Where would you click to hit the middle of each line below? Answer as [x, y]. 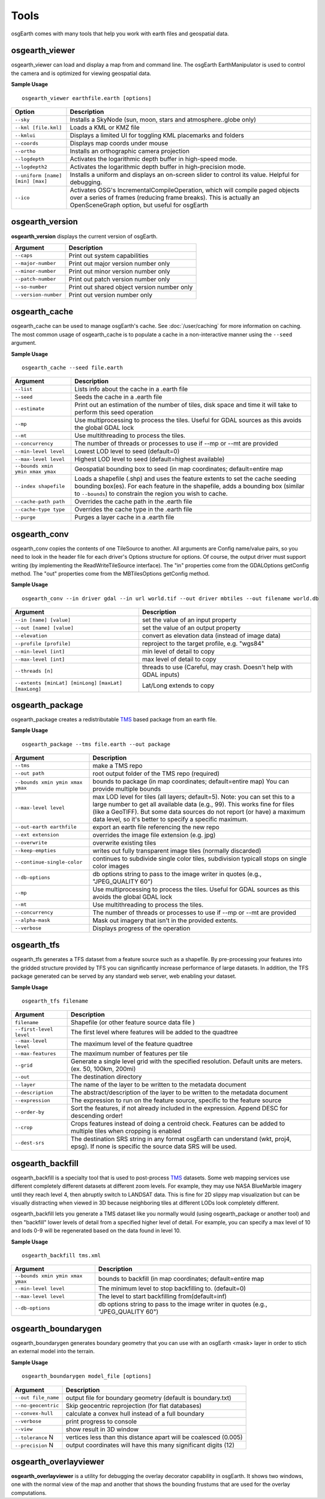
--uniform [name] [38, 176]
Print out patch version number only [119, 279]
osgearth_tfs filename [55, 1001]
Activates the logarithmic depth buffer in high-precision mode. [158, 167]
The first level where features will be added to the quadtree [154, 1033]
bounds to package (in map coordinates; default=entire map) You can [191, 781]
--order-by [30, 1112]
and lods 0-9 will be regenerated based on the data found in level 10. [96, 1231]
